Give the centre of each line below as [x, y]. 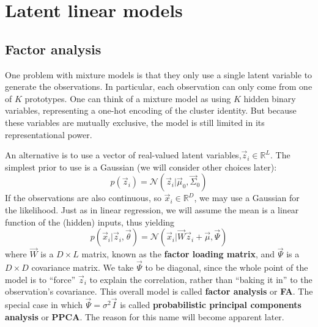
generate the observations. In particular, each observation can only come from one [159, 86]
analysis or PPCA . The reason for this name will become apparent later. [145, 316]
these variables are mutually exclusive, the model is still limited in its [135, 122]
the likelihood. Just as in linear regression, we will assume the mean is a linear [152, 209]
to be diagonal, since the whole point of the [227, 267]
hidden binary [270, 98]
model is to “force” [40, 279]
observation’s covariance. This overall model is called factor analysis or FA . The [159, 291]
